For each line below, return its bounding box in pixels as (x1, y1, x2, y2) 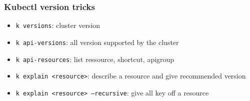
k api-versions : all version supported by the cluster (15, 36, 179, 47)
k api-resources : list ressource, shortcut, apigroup (15, 53, 174, 64)
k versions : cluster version (15, 20, 100, 30)
